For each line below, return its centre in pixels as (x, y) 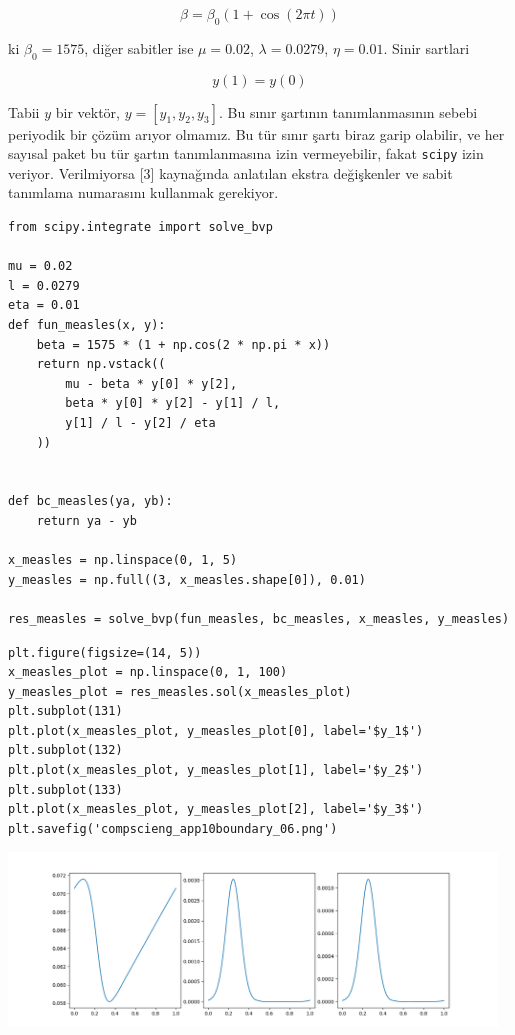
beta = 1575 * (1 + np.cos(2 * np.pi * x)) (183, 344)
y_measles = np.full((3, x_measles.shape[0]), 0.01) (187, 579)
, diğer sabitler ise (139, 47)
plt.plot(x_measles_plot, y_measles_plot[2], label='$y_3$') (216, 809)
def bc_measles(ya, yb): (90, 501)
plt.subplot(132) (65, 750)
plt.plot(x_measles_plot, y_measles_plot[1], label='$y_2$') (216, 770)
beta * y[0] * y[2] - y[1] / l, (173, 403)
